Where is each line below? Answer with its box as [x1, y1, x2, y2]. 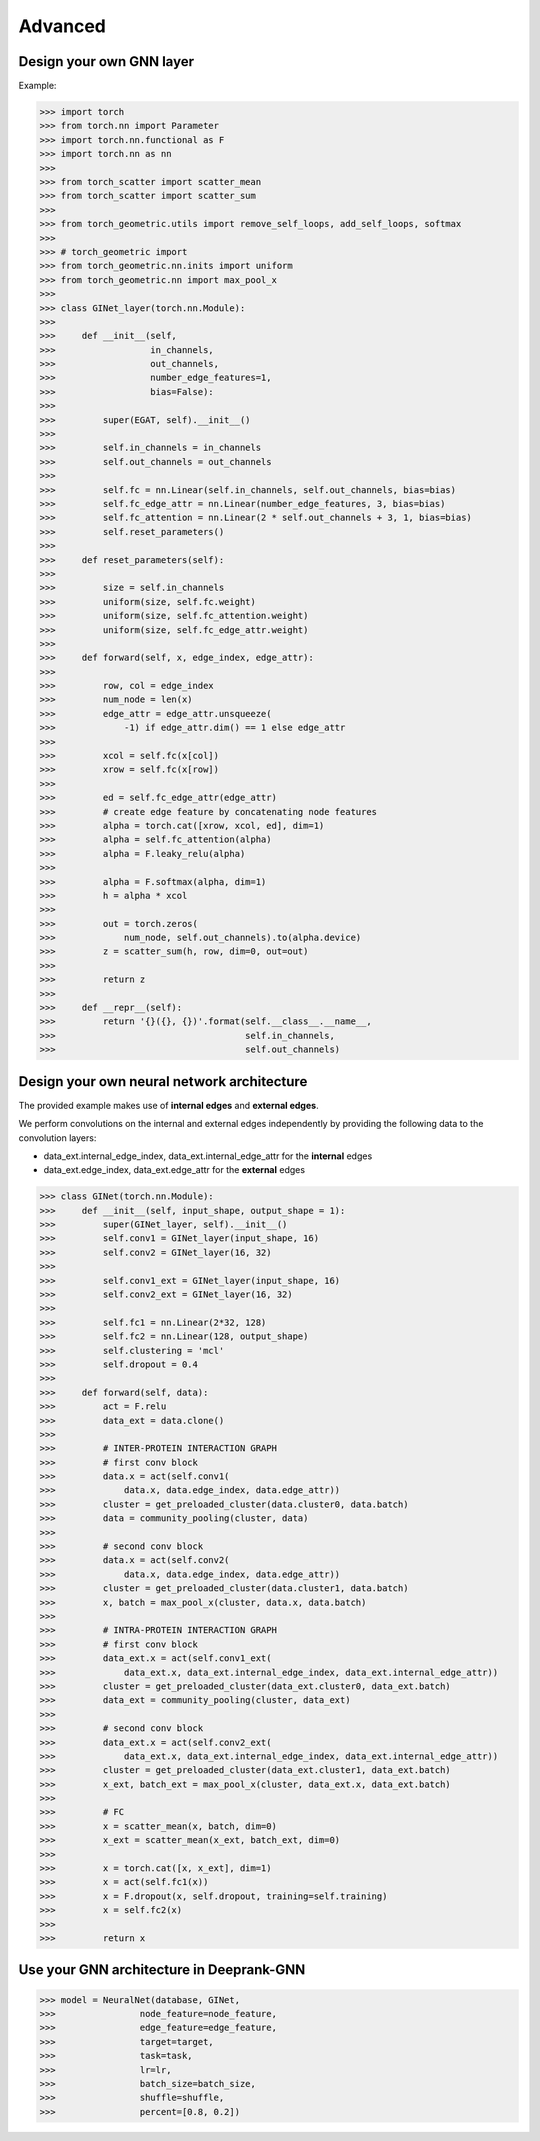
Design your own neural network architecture [18, 1073, 308, 1090]
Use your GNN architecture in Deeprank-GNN [18, 1961, 306, 1979]
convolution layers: [18, 1131, 97, 1144]
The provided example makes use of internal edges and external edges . [18, 1099, 319, 1111]
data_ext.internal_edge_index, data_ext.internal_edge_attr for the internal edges [43, 1150, 373, 1162]
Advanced [18, 15, 107, 37]
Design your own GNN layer [18, 53, 195, 70]
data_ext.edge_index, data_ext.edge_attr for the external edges [43, 1164, 305, 1176]
